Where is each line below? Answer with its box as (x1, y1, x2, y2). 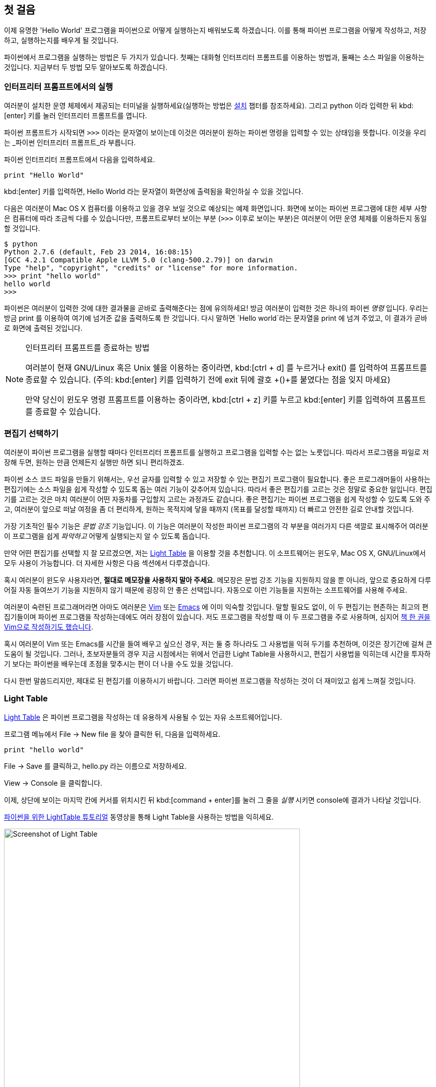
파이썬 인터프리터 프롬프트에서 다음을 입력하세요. (4, 155, 155, 164)
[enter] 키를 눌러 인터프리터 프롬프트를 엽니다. (4, 111, 147, 120)
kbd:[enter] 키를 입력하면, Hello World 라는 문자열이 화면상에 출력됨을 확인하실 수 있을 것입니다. (4, 187, 303, 196)
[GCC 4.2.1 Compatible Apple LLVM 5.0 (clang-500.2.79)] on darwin (4, 256, 273, 264)
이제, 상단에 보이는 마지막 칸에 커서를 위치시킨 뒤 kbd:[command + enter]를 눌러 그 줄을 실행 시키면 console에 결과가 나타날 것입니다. (4, 795, 421, 804)
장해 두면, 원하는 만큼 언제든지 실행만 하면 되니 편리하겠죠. (4, 457, 184, 466)
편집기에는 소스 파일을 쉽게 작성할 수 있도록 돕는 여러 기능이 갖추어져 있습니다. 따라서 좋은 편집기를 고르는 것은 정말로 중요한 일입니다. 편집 (4, 484, 433, 493)
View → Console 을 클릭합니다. (4, 778, 103, 787)
